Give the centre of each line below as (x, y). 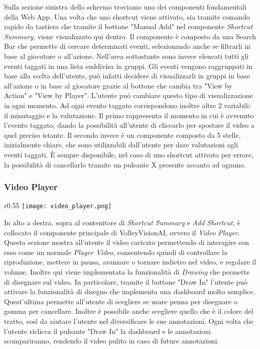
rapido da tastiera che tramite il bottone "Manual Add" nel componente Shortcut (128, 26)
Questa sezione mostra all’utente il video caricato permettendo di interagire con (127, 242)
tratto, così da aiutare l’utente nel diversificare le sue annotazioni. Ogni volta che (129, 321)
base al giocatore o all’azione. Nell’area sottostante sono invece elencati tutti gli (126, 56)
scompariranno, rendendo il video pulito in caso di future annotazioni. (112, 341)
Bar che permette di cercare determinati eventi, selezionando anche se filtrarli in (127, 46)
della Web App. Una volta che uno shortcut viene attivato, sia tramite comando (127, 16)
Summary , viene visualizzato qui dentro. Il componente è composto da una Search (130, 36)
